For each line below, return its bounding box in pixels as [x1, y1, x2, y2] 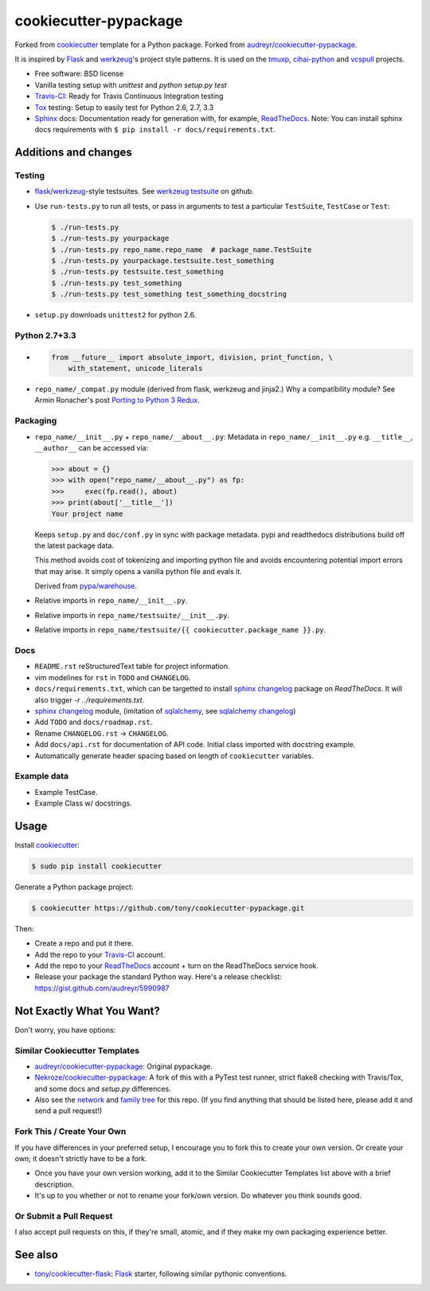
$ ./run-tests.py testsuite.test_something [51, 267, 225, 277]
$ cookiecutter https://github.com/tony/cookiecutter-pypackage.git [31, 903, 305, 912]
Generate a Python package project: [14, 882, 134, 891]
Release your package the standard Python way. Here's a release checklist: [34, 972, 283, 982]
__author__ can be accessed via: [34, 443, 149, 452]
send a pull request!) [34, 1106, 103, 1116]
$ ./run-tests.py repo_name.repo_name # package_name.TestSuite [51, 245, 312, 254]
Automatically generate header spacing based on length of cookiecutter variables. [34, 750, 314, 761]
